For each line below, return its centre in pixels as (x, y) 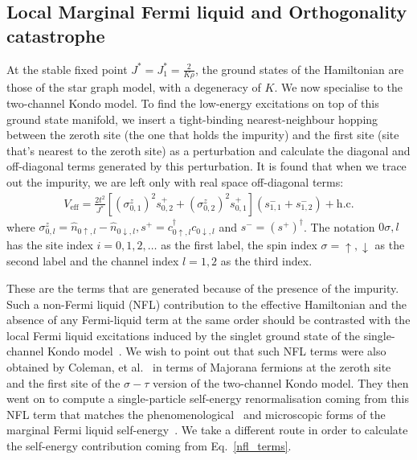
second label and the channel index (93, 261)
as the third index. (266, 261)
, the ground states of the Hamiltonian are (299, 69)
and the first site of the (63, 382)
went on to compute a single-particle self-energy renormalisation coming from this (208, 398)
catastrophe (56, 35)
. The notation (339, 226)
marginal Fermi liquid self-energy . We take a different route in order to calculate (207, 430)
